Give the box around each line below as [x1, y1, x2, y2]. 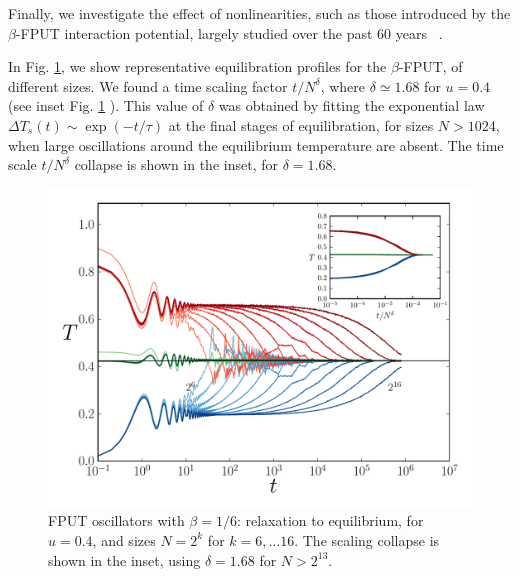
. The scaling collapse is [294, 529, 440, 550]
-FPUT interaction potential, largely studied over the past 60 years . [15, 22, 443, 43]
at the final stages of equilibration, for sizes [168, 114, 434, 135]
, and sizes [92, 529, 156, 550]
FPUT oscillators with [48, 510, 185, 531]
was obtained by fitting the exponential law [218, 95, 485, 116]
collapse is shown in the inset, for [74, 154, 278, 175]
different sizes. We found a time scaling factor [8, 75, 288, 96]
